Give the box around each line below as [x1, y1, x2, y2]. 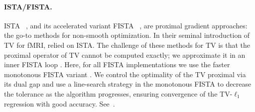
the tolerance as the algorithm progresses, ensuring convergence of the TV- [4, 88, 233, 99]
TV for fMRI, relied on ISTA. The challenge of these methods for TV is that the [4, 39, 251, 50]
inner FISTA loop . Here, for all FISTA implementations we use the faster [4, 59, 230, 70]
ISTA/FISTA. [4, 1, 52, 11]
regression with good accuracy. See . [4, 98, 115, 109]
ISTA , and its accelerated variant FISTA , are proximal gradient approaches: [4, 20, 248, 30]
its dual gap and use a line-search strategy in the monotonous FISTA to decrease [4, 79, 252, 89]
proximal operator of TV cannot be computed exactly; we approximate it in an [4, 49, 246, 60]
